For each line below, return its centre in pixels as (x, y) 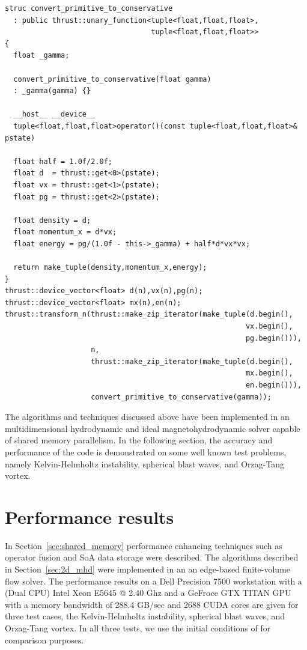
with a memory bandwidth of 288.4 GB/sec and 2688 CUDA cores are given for (152, 604)
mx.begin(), (269, 373)
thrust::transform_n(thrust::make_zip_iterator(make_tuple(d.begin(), (149, 314)
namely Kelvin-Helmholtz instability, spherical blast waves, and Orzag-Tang (145, 463)
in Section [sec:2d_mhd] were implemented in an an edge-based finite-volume (148, 569)
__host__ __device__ (54, 114)
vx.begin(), (269, 327)
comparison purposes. (44, 639)
